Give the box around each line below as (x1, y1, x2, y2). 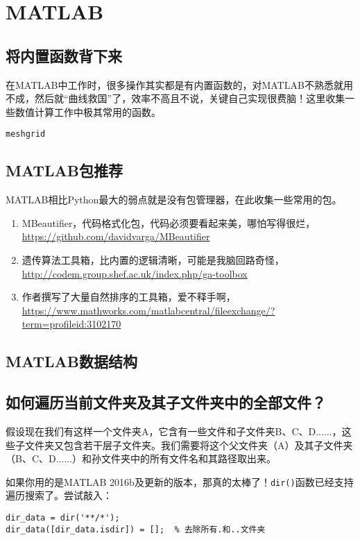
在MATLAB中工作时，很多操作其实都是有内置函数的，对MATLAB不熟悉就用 (6, 77, 353, 92)
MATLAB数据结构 (6, 351, 137, 372)
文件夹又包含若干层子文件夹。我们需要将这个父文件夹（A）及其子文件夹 (24, 437, 353, 452)
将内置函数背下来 (6, 44, 122, 66)
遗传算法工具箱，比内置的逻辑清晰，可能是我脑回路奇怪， (22, 253, 284, 267)
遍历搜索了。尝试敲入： (6, 488, 112, 503)
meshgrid (6, 129, 46, 140)
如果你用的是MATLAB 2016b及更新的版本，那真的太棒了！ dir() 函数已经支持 (6, 474, 354, 489)
